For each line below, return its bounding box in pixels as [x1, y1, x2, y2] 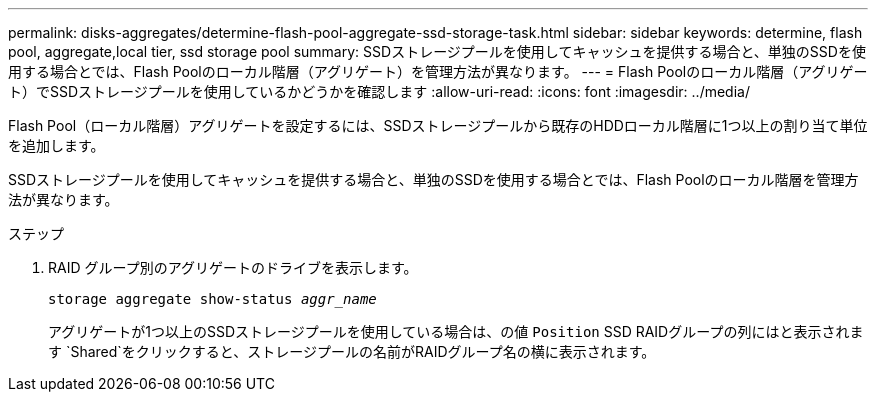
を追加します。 [8, 137, 105, 154]
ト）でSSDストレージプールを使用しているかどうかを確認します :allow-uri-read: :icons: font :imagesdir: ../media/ [8, 83, 750, 100]
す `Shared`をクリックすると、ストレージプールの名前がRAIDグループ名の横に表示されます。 [48, 343, 656, 360]
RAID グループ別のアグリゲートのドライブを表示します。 [48, 259, 418, 276]
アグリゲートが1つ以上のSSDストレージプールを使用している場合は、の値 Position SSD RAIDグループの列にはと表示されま [48, 323, 864, 340]
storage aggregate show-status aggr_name [48, 291, 377, 307]
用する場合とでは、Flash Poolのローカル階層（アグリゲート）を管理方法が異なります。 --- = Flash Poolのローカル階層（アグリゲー [8, 63, 868, 80]
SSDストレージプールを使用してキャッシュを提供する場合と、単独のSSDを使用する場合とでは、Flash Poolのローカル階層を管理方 [8, 171, 859, 188]
